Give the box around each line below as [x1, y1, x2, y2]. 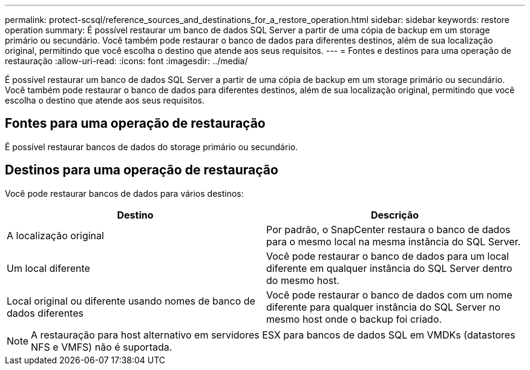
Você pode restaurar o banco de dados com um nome [266, 288, 512, 301]
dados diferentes [7, 306, 83, 319]
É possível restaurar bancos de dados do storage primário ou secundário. [5, 141, 298, 152]
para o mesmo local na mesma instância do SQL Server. [266, 235, 521, 248]
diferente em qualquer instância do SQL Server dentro [266, 262, 512, 274]
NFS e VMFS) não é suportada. [31, 340, 172, 353]
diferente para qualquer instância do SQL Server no [266, 300, 500, 313]
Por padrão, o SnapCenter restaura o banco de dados [266, 223, 511, 236]
